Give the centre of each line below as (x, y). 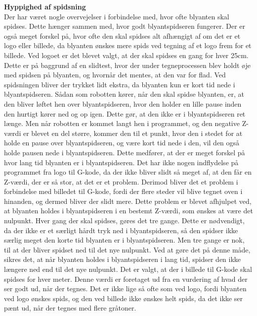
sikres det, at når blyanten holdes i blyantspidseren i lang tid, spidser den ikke (123, 259)
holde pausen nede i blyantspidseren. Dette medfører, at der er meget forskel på (125, 152)
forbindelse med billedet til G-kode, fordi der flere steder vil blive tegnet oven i (123, 191)
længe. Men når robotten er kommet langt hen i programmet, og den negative (122, 123)
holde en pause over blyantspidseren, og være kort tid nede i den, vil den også (122, 143)
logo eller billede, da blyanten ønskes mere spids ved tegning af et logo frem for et (128, 45)
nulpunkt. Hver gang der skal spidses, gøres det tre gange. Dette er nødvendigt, (124, 221)
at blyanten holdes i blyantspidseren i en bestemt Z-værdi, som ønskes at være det (128, 211)
